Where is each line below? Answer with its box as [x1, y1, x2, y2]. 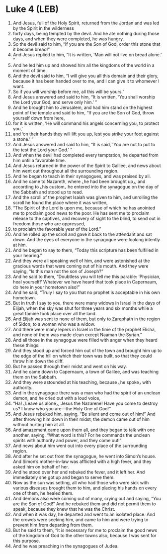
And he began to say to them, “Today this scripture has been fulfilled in [12, 247, 159, 253]
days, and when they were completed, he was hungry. [12, 36, 124, 42]
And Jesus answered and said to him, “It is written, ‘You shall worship [12, 93, 156, 100]
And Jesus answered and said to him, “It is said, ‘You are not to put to [12, 141, 156, 147]
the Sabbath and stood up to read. [12, 189, 83, 195]
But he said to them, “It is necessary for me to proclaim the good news [12, 527, 158, 533]
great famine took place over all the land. [12, 310, 97, 316]
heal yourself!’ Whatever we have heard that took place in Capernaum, [12, 278, 158, 284]
